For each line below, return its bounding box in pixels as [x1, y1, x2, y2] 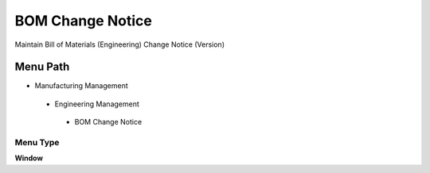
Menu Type [14, 137, 60, 148]
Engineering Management [54, 99, 139, 109]
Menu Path [14, 60, 70, 74]
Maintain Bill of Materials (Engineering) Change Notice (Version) [14, 40, 225, 49]
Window [14, 153, 44, 163]
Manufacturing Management [34, 81, 128, 90]
